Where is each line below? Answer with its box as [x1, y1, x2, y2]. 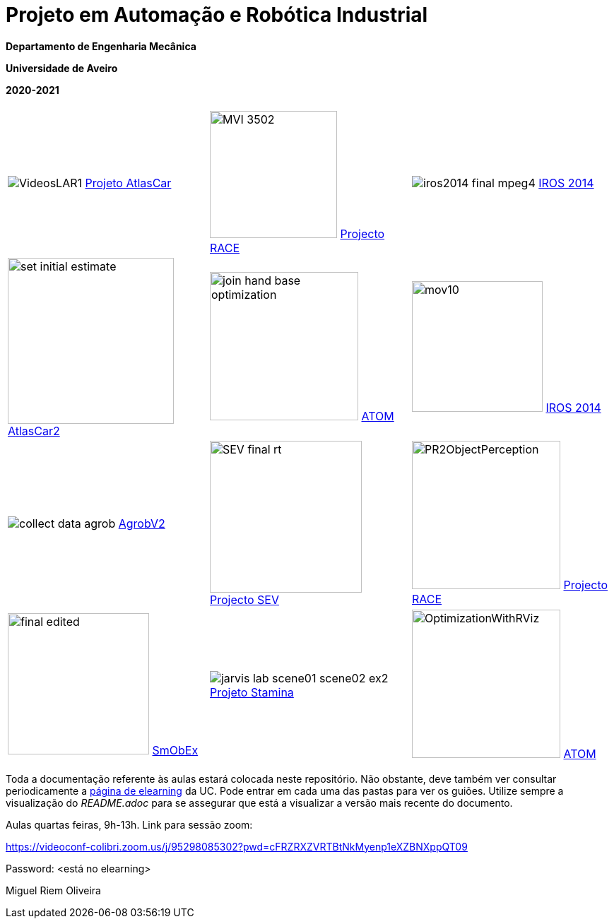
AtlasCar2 [8, 423, 60, 438]
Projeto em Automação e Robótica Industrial [6, 3, 428, 27]
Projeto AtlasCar [85, 175, 172, 190]
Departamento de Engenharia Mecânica [6, 40, 196, 52]
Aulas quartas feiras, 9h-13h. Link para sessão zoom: [6, 818, 253, 831]
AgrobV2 [118, 516, 165, 531]
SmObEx [152, 742, 199, 757]
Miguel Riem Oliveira [6, 884, 101, 896]
